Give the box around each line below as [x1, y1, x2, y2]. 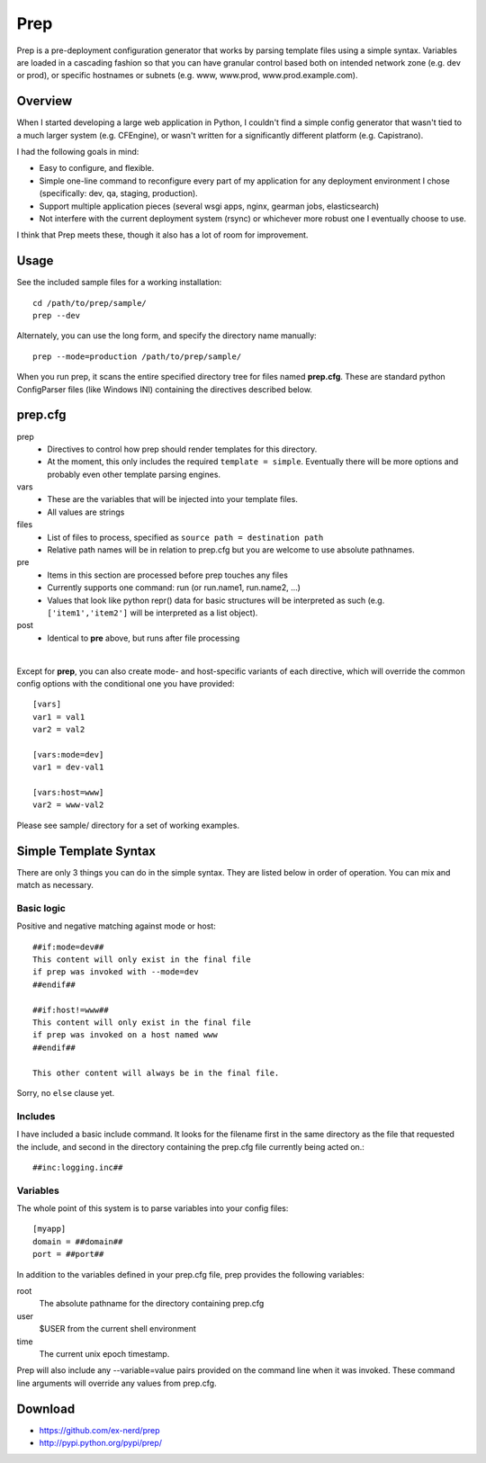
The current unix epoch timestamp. [39, 1348, 170, 1359]
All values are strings [47, 507, 125, 517]
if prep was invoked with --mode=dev [32, 967, 200, 977]
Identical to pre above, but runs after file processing [47, 633, 240, 643]
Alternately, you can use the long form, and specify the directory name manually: [16, 330, 317, 341]
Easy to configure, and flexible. [39, 163, 155, 174]
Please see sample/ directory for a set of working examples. [16, 820, 240, 830]
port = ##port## [32, 1249, 104, 1260]
